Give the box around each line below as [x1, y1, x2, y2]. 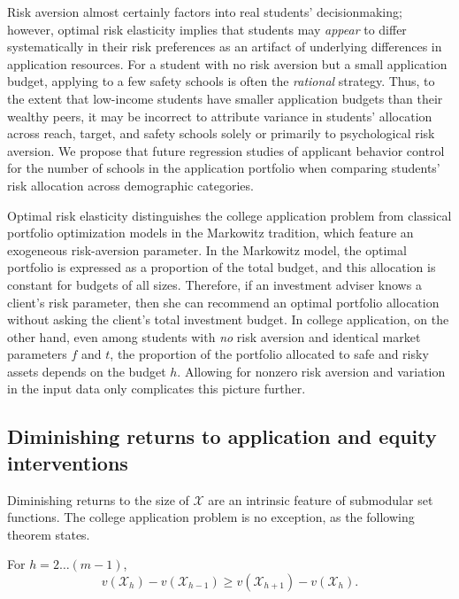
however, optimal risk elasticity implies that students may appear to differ [7, 19, 407, 38]
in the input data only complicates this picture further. [7, 379, 306, 398]
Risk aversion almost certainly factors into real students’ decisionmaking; [7, 3, 402, 20]
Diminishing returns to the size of [7, 490, 189, 509]
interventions [7, 448, 128, 476]
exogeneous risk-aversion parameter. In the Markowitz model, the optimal [7, 240, 407, 259]
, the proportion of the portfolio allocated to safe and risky [110, 345, 429, 363]
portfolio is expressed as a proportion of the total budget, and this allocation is [7, 258, 436, 276]
